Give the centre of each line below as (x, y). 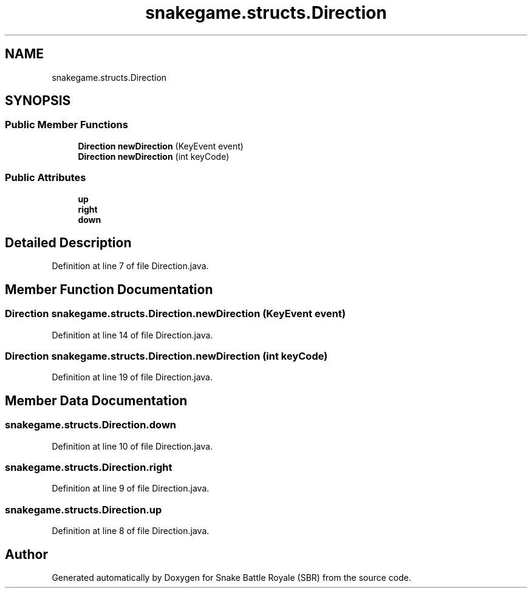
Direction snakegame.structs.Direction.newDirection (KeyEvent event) (176, 314)
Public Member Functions (66, 125)
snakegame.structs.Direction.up (84, 509)
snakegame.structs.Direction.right (89, 467)
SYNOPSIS (38, 101)
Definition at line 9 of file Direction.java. (131, 488)
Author (26, 554)
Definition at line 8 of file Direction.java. (131, 531)
